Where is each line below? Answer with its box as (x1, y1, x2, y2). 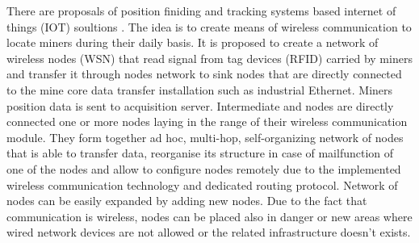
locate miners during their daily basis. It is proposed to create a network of (6, 34, 379, 51)
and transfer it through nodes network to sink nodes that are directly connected (6, 65, 402, 82)
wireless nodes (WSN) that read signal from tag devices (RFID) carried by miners (6, 49, 413, 66)
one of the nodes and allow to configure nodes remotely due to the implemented (6, 160, 401, 177)
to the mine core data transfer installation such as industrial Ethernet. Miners (6, 81, 393, 98)
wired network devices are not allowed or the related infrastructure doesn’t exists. (6, 224, 411, 241)
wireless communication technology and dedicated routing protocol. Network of (6, 176, 398, 193)
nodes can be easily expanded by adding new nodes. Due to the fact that (6, 192, 367, 209)
